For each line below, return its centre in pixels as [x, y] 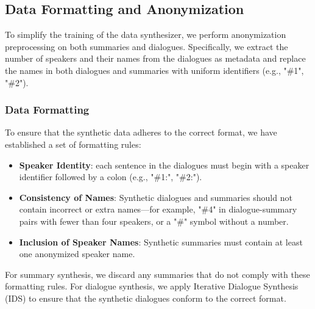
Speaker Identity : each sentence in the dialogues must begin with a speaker [164, 165]
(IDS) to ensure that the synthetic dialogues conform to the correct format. [146, 298]
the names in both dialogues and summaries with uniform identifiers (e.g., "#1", [154, 70]
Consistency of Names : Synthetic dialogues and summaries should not [156, 197]
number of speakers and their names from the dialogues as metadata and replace [155, 58]
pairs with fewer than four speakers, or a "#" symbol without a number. [154, 221]
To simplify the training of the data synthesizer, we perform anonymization [146, 35]
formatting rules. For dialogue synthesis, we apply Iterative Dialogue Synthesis [152, 286]
